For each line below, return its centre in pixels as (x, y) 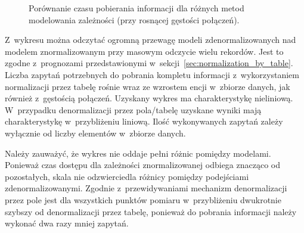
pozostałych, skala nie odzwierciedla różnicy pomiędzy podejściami (127, 176)
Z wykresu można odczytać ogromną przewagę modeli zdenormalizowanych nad (151, 40)
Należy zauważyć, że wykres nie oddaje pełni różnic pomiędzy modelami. (138, 153)
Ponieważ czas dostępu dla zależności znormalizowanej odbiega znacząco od (143, 165)
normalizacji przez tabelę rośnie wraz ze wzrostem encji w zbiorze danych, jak (148, 86)
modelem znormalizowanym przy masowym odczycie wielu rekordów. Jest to (144, 51)
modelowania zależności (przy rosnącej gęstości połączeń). (134, 19)
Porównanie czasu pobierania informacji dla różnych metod (137, 8)
